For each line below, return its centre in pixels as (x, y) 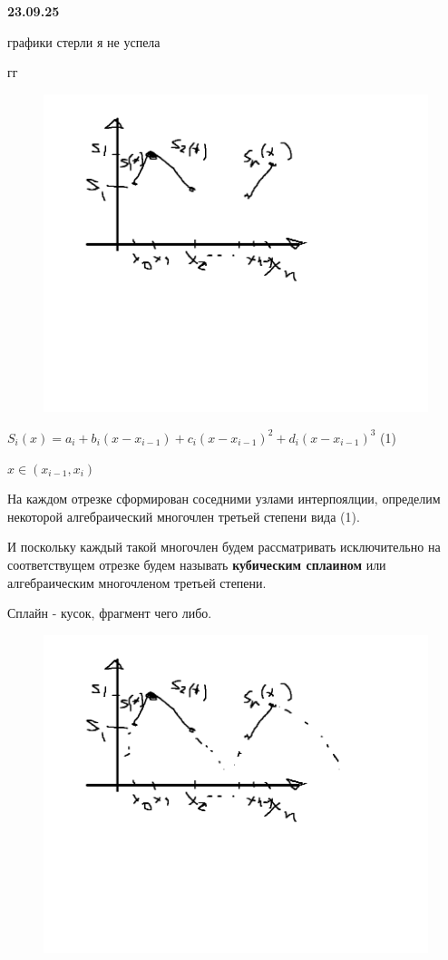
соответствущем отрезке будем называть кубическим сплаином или (197, 564)
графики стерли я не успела (84, 41)
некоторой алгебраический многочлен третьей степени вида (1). (184, 516)
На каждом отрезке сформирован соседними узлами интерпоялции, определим (224, 499)
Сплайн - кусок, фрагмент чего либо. (110, 613)
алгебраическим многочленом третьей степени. (137, 582)
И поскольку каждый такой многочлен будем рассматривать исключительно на (224, 547)
